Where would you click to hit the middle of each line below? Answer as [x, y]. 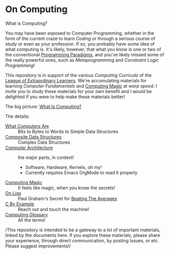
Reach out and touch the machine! [53, 209]
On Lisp [13, 193]
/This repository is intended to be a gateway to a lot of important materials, [83, 230]
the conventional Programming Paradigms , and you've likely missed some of [85, 55]
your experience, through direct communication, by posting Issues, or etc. [82, 240]
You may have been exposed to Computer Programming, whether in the [80, 33]
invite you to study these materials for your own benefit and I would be [79, 91]
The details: [17, 116]
